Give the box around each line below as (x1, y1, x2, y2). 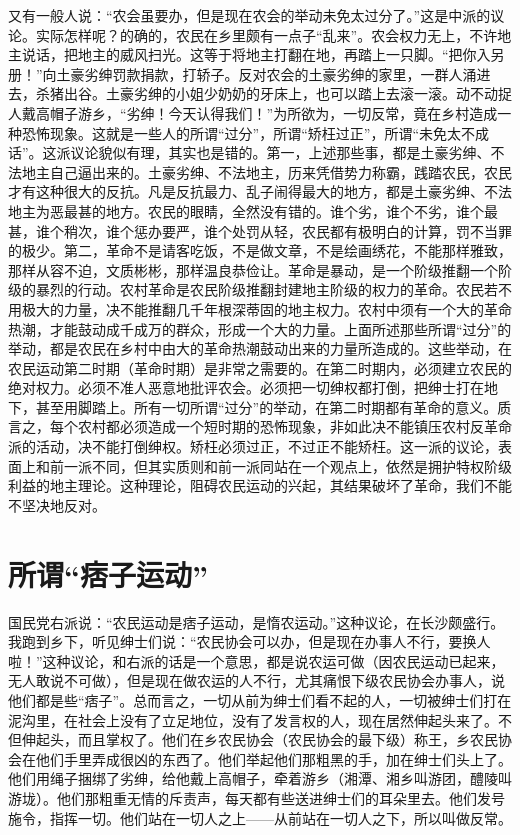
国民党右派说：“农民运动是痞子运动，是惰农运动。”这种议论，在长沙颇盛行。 (8, 611, 505, 632)
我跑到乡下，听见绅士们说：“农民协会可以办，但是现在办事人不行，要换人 (8, 631, 491, 652)
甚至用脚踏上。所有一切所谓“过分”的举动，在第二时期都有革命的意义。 (35, 396, 498, 417)
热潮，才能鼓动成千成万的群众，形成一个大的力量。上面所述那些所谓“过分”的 (8, 318, 512, 339)
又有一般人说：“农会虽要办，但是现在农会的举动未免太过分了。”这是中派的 (8, 5, 491, 25)
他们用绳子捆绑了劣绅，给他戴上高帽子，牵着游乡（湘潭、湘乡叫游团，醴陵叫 (8, 768, 512, 789)
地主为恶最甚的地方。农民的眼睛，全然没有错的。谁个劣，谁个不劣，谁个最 (8, 200, 498, 221)
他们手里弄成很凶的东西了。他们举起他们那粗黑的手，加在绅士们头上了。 (35, 748, 512, 769)
